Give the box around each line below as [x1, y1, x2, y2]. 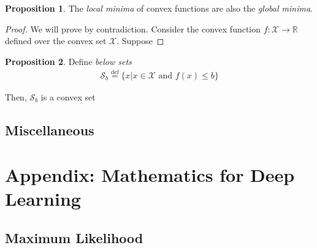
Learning [5, 186, 81, 211]
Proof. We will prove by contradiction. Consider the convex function [5, 22, 261, 35]
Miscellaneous [5, 120, 94, 139]
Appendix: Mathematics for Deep [5, 162, 295, 187]
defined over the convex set [5, 34, 107, 47]
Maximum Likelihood [5, 228, 143, 247]
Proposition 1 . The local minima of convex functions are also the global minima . [5, 2, 313, 14]
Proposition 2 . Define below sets [5, 54, 132, 67]
